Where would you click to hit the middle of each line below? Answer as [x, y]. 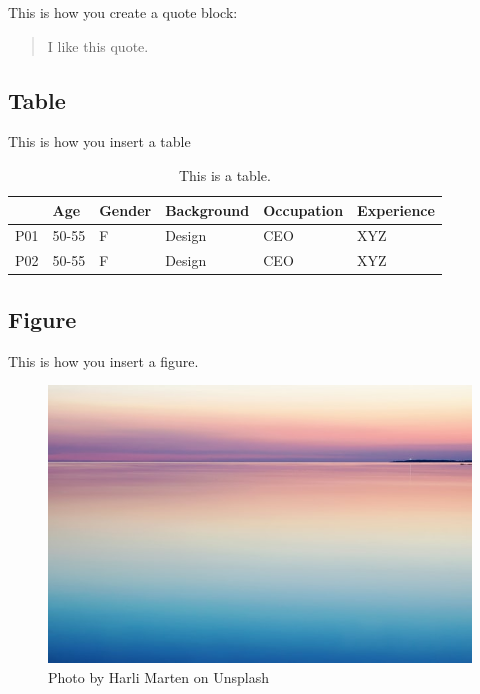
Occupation [303, 209]
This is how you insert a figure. [103, 360]
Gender [125, 209]
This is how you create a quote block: [123, 12]
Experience [396, 209]
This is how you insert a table [99, 141]
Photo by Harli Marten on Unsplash [158, 677]
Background [207, 209]
